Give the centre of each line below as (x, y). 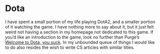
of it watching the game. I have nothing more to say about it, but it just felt (80, 27)
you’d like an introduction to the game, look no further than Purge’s (72, 37)
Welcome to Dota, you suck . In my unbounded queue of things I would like (80, 42)
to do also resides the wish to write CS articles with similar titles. (70, 47)
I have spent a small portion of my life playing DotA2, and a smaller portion (80, 22)
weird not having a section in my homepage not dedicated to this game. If (79, 32)
